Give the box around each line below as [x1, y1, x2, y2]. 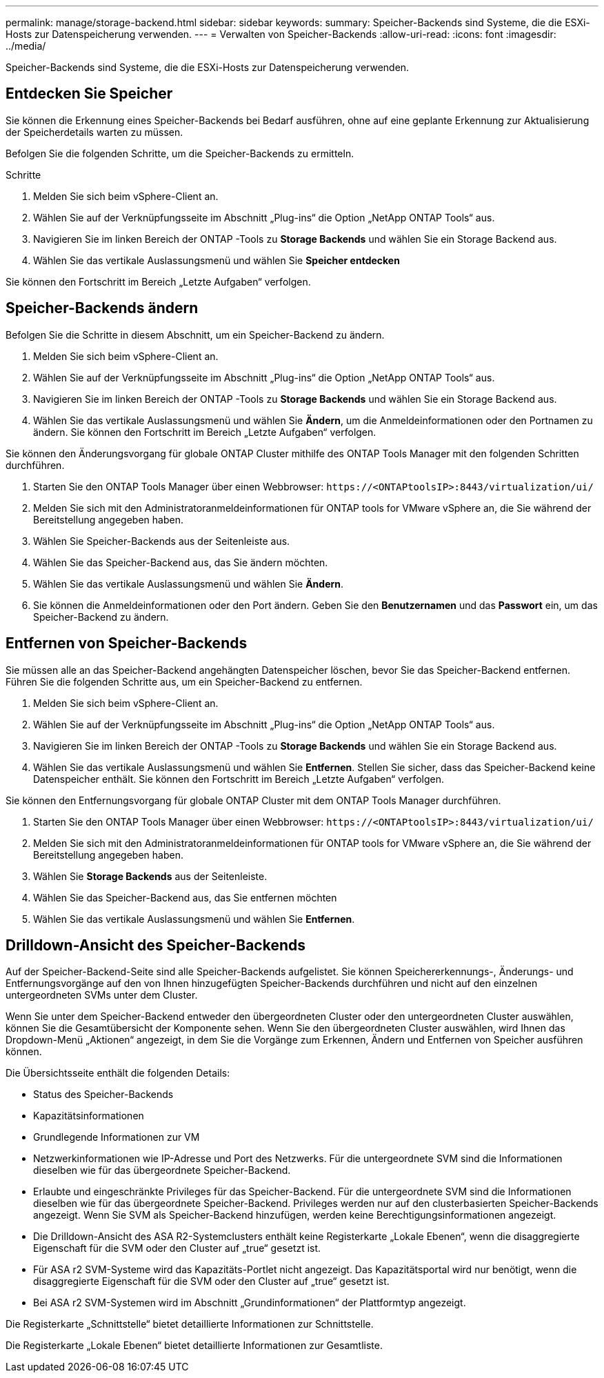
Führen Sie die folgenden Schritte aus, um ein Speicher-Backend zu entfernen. [6, 675, 363, 688]
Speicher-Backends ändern [6, 299, 199, 317]
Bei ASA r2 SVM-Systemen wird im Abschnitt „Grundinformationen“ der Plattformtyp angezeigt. [33, 1297, 466, 1309]
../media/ [6, 40, 46, 52]
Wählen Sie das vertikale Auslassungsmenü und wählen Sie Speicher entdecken [33, 254, 400, 266]
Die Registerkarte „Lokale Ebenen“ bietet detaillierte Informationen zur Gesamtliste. [6, 1339, 383, 1352]
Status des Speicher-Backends [33, 1088, 174, 1101]
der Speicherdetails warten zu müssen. [6, 126, 183, 138]
